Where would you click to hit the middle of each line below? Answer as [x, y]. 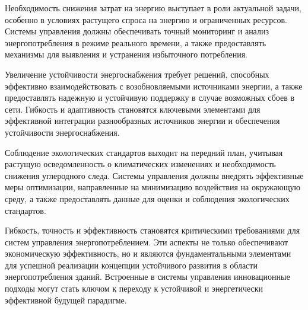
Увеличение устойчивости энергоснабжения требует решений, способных [137, 74]
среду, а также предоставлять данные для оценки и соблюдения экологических [147, 198]
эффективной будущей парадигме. [66, 300]
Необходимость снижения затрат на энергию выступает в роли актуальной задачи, [153, 8]
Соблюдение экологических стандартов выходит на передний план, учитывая [144, 152]
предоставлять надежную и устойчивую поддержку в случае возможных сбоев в [150, 98]
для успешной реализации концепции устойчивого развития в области [131, 265]
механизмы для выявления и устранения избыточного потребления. [126, 54]
